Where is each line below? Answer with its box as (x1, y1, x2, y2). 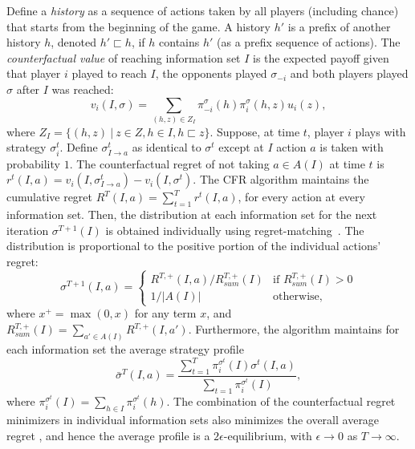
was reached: (51, 80, 114, 97)
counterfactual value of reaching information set (6, 49, 241, 66)
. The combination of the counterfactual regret (166, 393, 396, 410)
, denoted (51, 34, 97, 51)
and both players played (290, 65, 409, 82)
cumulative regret (6, 188, 93, 205)
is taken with (319, 139, 384, 156)
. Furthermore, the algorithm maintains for (188, 321, 400, 338)
